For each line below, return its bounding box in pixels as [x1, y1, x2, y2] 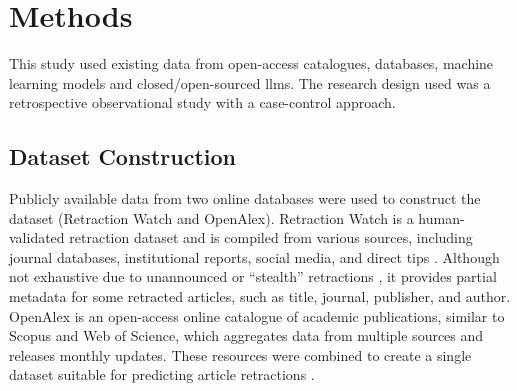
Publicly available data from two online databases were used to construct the [9, 188, 481, 209]
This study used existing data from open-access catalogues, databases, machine [9, 53, 494, 74]
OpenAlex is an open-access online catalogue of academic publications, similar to [9, 305, 505, 326]
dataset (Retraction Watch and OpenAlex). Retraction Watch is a [9, 207, 414, 228]
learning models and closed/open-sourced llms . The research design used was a [9, 72, 491, 93]
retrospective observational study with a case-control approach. [9, 92, 396, 113]
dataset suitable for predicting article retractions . [9, 364, 315, 385]
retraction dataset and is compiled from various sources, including [69, 227, 473, 248]
